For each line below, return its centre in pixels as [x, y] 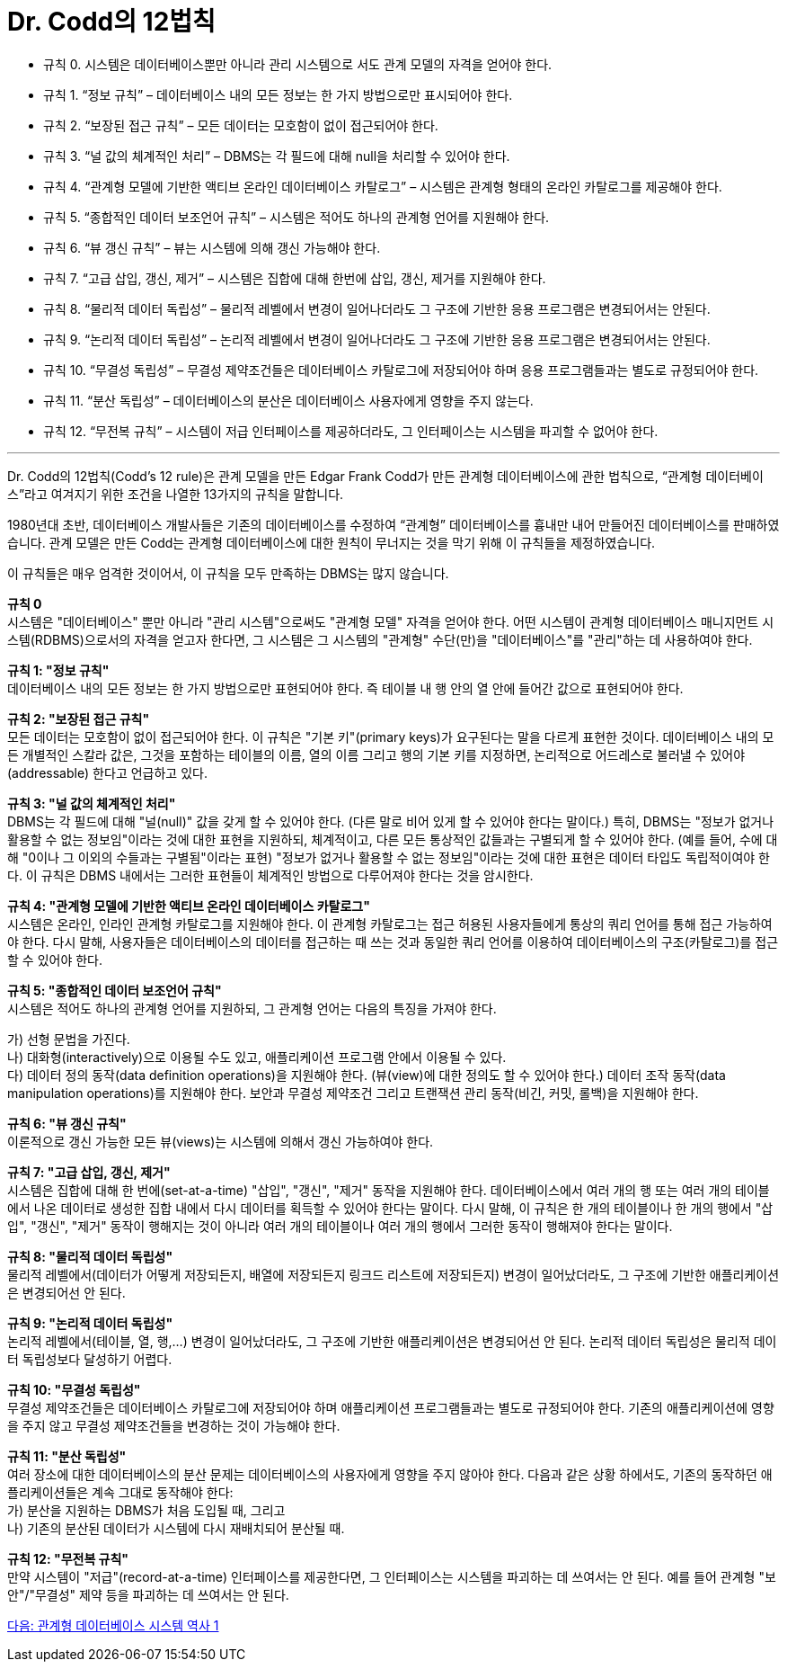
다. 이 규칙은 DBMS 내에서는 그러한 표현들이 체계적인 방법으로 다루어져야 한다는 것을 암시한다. [270, 875]
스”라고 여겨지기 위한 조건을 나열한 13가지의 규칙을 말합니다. [176, 494]
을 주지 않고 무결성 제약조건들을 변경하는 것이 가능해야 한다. [174, 1425]
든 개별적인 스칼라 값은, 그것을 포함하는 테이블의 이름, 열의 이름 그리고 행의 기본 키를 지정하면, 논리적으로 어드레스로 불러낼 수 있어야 [376, 754]
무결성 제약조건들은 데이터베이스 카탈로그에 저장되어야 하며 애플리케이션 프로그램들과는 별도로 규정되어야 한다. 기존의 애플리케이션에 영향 [391, 1407]
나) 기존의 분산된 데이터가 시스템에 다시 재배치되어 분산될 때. [176, 1528]
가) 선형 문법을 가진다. [69, 1039]
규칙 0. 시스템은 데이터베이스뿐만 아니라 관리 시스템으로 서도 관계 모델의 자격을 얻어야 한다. [298, 64]
